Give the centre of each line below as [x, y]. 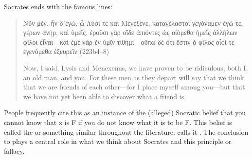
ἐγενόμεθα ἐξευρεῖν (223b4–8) [66, 51]
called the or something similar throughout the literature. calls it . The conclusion [126, 132]
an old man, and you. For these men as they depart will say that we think [134, 77]
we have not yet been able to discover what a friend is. [105, 96]
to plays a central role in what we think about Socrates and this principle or [118, 141]
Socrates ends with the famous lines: [58, 6]
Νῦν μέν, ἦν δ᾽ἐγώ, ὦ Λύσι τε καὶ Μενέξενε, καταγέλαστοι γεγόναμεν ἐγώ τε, [133, 23]
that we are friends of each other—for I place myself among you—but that [134, 87]
